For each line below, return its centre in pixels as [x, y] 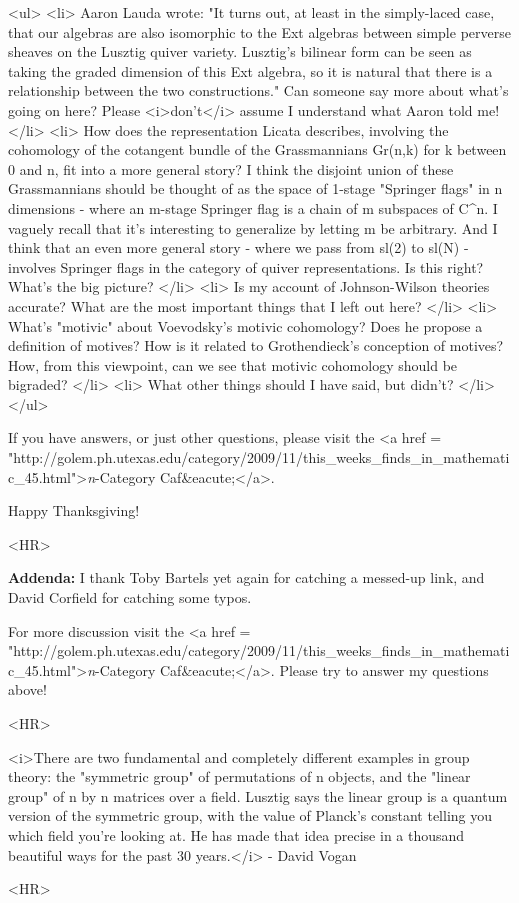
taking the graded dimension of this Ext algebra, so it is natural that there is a [250, 70]
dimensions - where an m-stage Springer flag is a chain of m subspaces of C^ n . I [253, 207]
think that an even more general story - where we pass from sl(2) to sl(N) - [238, 247]
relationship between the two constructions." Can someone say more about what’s [258, 90]
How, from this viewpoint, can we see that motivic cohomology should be [233, 364]
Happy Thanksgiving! [74, 510]
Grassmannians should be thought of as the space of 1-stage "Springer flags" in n [255, 188]
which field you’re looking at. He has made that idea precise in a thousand [236, 834]
